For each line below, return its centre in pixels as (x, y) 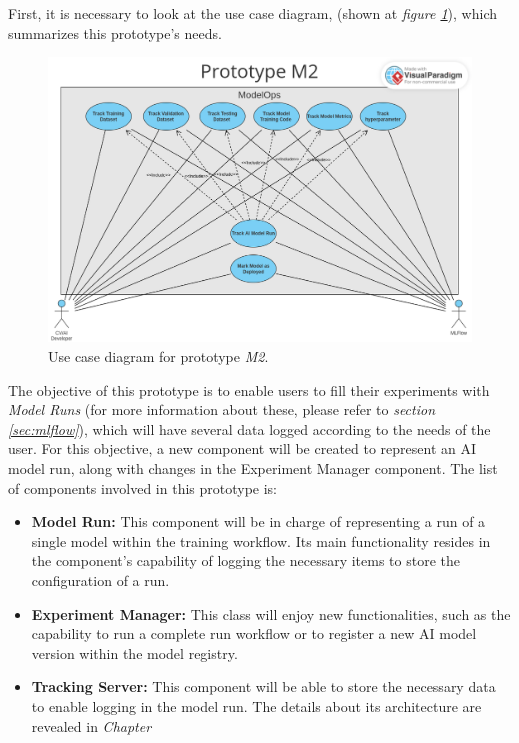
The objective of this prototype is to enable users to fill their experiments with (249, 389)
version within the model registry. (134, 652)
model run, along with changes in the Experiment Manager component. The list (253, 468)
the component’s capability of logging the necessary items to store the (245, 560)
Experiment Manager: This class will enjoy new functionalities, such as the (271, 613)
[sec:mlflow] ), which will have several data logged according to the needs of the (249, 428)
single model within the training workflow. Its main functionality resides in (261, 540)
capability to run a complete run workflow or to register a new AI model (254, 633)
